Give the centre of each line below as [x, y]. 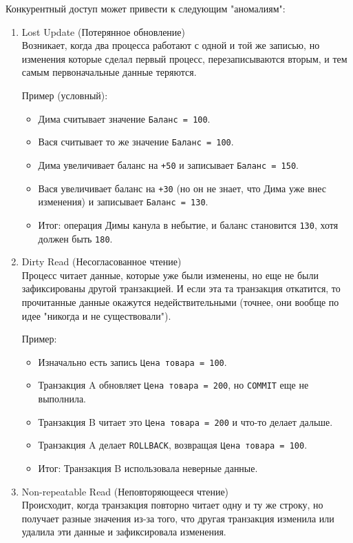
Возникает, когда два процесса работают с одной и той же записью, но [171, 45]
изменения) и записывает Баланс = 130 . [123, 202]
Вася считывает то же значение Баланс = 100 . [136, 142]
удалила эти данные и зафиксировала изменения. [124, 532]
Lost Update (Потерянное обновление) [104, 31]
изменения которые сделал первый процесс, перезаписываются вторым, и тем [184, 58]
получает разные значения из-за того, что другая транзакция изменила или [178, 518]
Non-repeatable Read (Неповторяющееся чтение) [125, 491]
